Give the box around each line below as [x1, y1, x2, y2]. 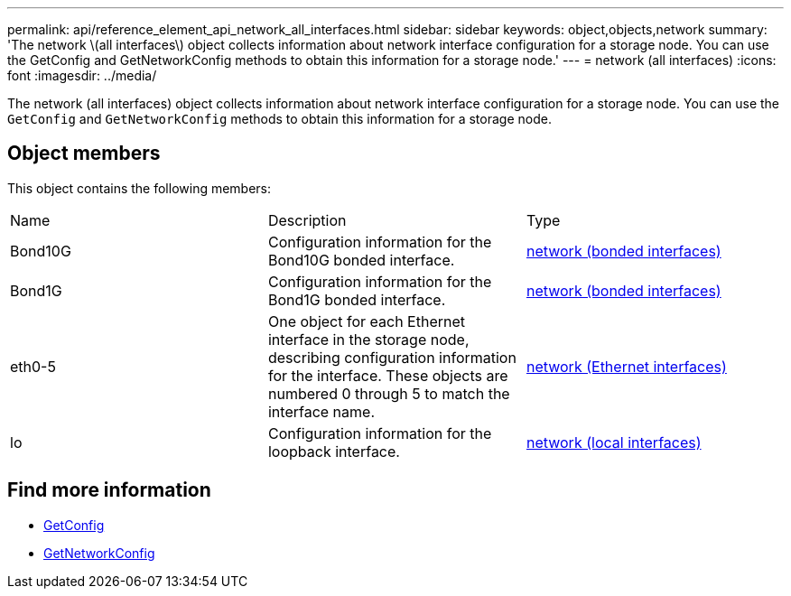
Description [267, 210, 347, 229]
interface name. [267, 402, 376, 421]
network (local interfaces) [526, 433, 702, 452]
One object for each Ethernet [267, 312, 466, 331]
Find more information [7, 479, 211, 502]
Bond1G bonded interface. [267, 290, 446, 309]
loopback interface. [267, 442, 400, 461]
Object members [7, 142, 161, 165]
